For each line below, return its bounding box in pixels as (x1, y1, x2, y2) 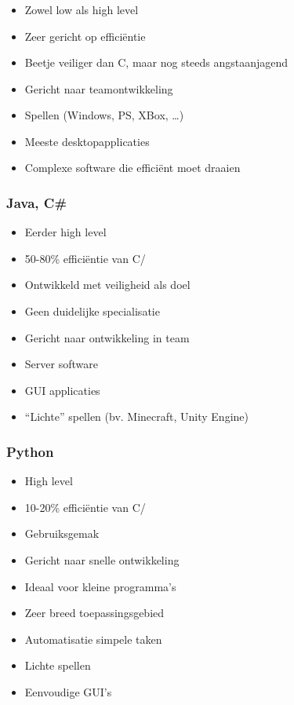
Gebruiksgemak (24, 525, 100, 542)
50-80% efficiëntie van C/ (24, 250, 146, 266)
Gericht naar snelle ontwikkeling (24, 552, 180, 568)
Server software (24, 356, 98, 372)
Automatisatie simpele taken (24, 630, 162, 647)
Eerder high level (24, 224, 107, 240)
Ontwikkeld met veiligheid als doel (24, 276, 191, 293)
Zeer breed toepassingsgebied (24, 605, 165, 621)
